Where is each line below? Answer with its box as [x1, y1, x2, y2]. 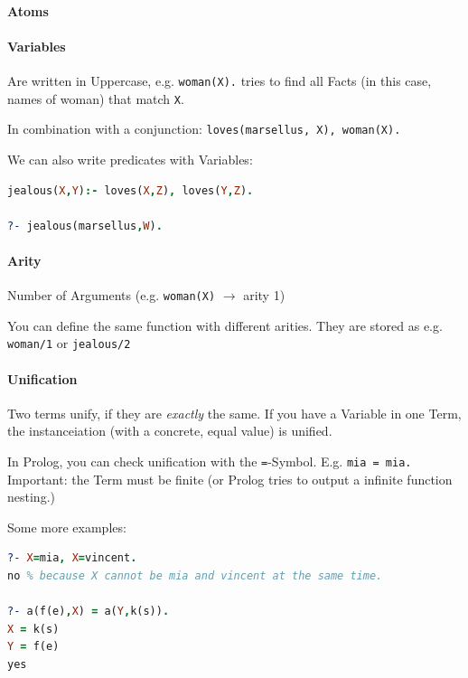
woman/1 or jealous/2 [7, 334, 131, 353]
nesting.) [7, 487, 55, 506]
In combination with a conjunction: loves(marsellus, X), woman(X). [7, 119, 401, 138]
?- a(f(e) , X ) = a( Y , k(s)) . [7, 605, 170, 618]
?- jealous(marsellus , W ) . [7, 219, 163, 232]
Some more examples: [7, 517, 126, 536]
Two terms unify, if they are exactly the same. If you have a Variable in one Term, [7, 403, 462, 422]
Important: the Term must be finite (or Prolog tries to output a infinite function [7, 469, 453, 488]
